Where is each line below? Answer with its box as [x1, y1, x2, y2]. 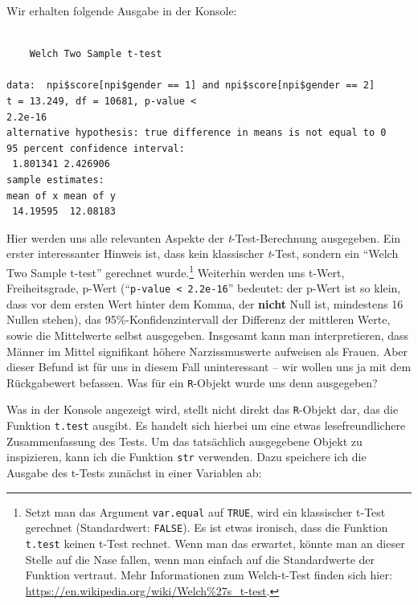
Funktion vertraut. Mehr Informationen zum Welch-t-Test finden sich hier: [25, 566, 392, 583]
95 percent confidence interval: [6, 142, 185, 154]
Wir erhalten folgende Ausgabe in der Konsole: [6, 2, 237, 18]
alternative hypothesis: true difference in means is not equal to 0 [6, 127, 387, 139]
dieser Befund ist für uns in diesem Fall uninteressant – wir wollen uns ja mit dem [6, 358, 412, 375]
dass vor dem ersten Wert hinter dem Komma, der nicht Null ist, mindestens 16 [6, 295, 404, 312]
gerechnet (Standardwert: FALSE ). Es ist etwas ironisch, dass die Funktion [25, 519, 388, 536]
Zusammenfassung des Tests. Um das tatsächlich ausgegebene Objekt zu [6, 432, 363, 449]
